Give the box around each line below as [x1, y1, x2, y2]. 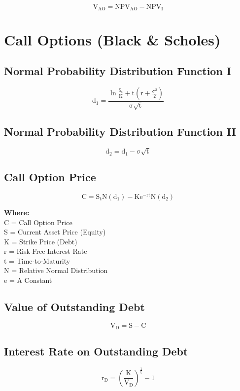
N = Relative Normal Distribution [4, 265, 108, 275]
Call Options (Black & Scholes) [4, 29, 221, 49]
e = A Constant [4, 275, 52, 285]
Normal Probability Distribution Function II [4, 124, 236, 139]
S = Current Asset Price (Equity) [4, 227, 106, 237]
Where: [4, 207, 30, 217]
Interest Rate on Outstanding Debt [4, 343, 188, 358]
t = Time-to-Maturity [4, 255, 70, 266]
